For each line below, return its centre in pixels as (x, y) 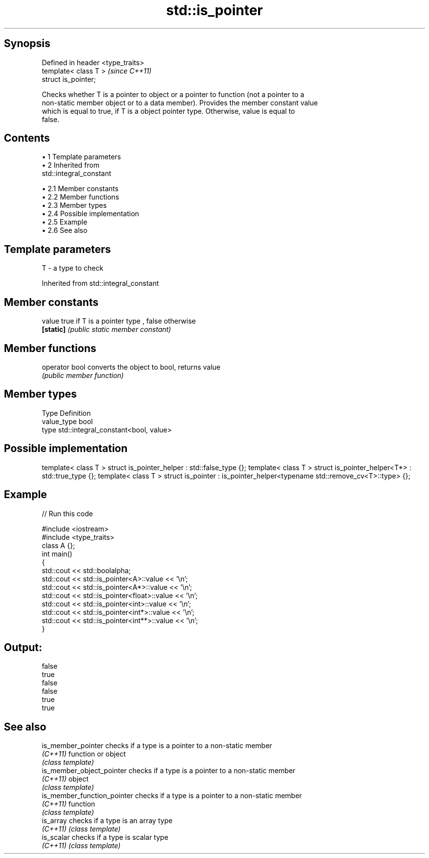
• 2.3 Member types (74, 205)
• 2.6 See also (65, 230)
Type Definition (66, 413)
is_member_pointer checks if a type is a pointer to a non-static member (157, 746)
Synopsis (27, 44)
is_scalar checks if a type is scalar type (105, 837)
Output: (23, 647)
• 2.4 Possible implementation (90, 214)
